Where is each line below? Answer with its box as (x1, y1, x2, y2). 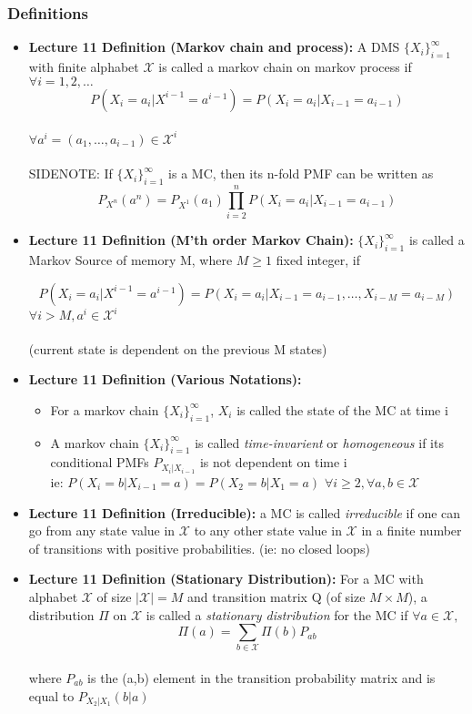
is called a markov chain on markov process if (158, 57, 412, 76)
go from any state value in (28, 521, 176, 540)
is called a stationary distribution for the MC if (146, 605, 408, 624)
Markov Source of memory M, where (28, 250, 233, 270)
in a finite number (361, 521, 462, 540)
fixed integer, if (276, 250, 360, 270)
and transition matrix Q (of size (186, 586, 366, 606)
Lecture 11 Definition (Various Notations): (28, 370, 302, 389)
